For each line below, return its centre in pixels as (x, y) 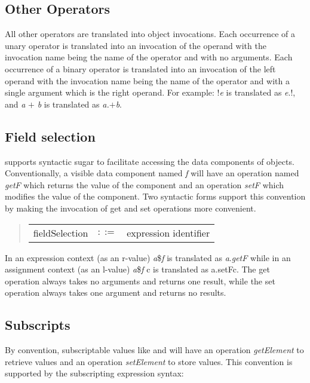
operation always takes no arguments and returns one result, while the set (140, 281)
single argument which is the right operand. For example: (110, 92)
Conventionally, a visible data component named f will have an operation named (152, 173)
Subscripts (38, 325)
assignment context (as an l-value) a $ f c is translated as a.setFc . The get (137, 269)
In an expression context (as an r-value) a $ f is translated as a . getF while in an (148, 257)
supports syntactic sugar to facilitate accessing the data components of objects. (150, 161)
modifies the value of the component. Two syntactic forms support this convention (155, 196)
